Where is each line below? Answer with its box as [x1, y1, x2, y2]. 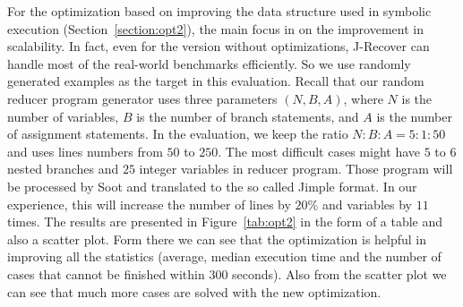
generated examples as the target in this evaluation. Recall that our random [7, 72, 424, 90]
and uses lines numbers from [7, 141, 163, 160]
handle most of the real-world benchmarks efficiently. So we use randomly [7, 54, 411, 72]
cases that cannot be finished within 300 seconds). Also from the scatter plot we [7, 264, 447, 283]
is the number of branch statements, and [136, 107, 359, 125]
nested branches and [7, 159, 119, 178]
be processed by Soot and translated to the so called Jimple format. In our [7, 176, 417, 195]
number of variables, [7, 107, 119, 125]
